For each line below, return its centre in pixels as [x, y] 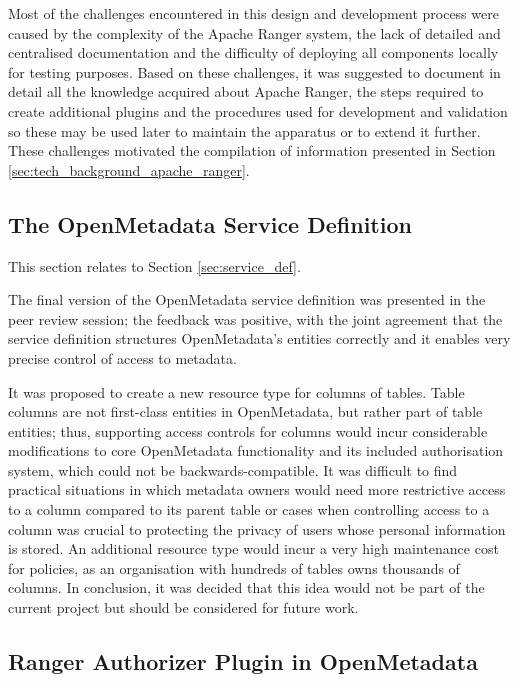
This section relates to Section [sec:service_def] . [154, 265]
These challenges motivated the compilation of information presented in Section [252, 150]
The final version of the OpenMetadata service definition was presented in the [247, 299]
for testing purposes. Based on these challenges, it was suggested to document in [254, 71]
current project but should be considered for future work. [183, 607]
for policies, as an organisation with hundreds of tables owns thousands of [234, 567]
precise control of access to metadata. [122, 357]
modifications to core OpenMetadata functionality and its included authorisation [256, 450]
